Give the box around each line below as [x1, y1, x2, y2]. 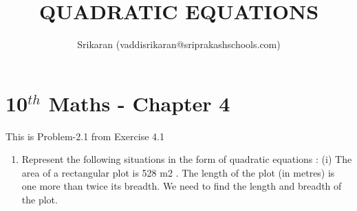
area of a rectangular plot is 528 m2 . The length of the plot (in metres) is [21, 165, 335, 179]
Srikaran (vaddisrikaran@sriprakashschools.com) [77, 37, 281, 52]
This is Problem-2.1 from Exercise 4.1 [6, 129, 164, 143]
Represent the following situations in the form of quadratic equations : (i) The [21, 152, 352, 166]
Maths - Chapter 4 [48, 89, 230, 117]
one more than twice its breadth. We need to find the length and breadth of [21, 179, 342, 193]
